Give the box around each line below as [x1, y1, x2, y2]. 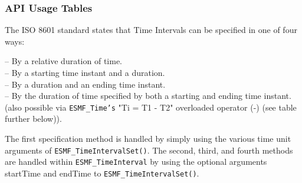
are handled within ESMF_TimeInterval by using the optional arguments [5, 155, 267, 168]
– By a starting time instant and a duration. [5, 66, 165, 78]
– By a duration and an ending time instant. [5, 78, 166, 90]
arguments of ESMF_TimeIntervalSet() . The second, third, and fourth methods [5, 144, 293, 156]
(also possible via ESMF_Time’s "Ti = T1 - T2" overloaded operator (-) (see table [5, 101, 297, 113]
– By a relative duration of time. [5, 55, 122, 67]
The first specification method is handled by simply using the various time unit [5, 132, 291, 145]
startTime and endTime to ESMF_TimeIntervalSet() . [5, 167, 199, 179]
